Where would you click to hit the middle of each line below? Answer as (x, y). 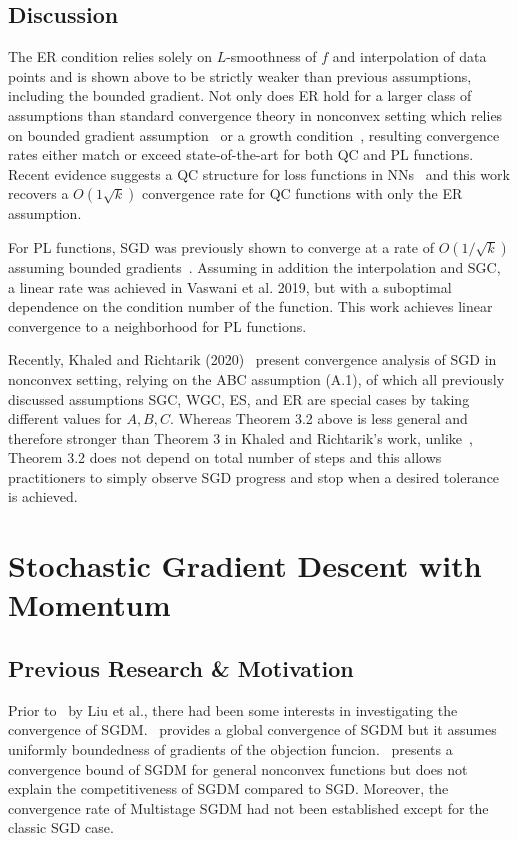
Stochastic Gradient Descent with (245, 565)
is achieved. (43, 496)
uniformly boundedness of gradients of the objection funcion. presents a (230, 749)
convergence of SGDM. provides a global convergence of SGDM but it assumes (252, 729)
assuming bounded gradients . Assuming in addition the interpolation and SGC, (254, 266)
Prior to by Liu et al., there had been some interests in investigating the (233, 709)
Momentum (89, 604)
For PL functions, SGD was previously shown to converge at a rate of (221, 246)
